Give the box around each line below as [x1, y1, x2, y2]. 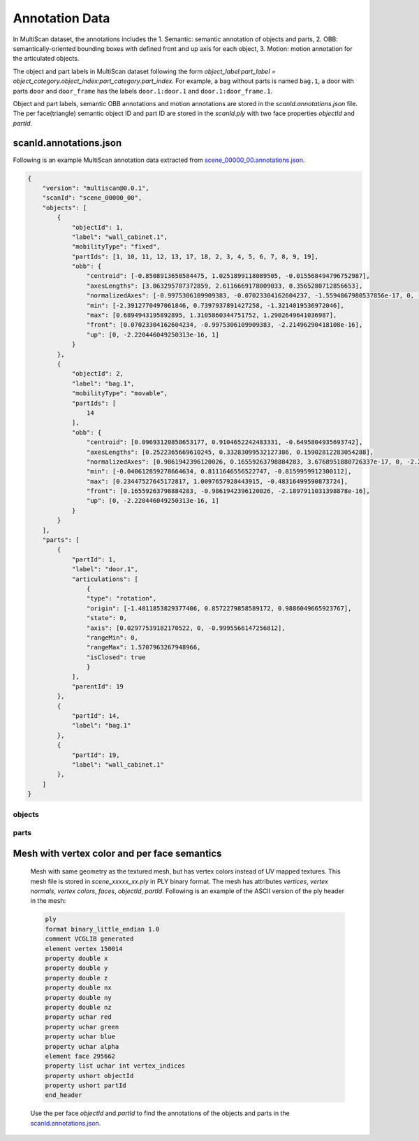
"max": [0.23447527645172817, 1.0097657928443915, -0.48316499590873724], [86, 477, 348, 485]
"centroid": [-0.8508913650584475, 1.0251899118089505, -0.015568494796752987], [86, 272, 370, 280]
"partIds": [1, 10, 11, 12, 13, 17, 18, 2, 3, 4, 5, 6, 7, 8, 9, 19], [71, 252, 319, 260]
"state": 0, [86, 614, 128, 622]
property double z [45, 974, 108, 982]
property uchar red [45, 1013, 112, 1021]
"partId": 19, [71, 751, 120, 759]
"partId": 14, [71, 712, 120, 720]
